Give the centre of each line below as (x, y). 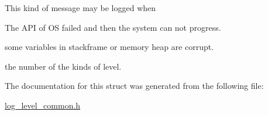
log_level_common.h (43, 105)
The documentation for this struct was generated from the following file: (134, 86)
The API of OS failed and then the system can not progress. (113, 27)
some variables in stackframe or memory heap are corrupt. (109, 47)
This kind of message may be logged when (80, 8)
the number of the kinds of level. (63, 66)
